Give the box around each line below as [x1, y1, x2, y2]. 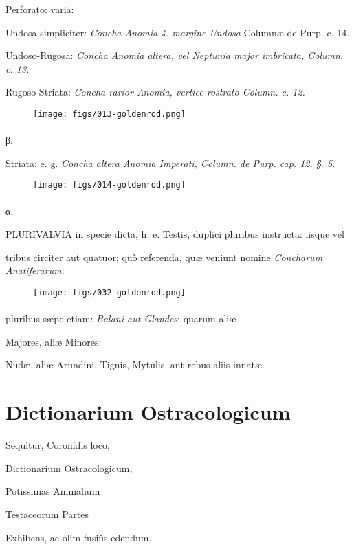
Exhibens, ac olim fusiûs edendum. [5, 530, 152, 544]
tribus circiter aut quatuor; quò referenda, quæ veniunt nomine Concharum [5, 249, 323, 264]
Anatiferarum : [5, 263, 65, 278]
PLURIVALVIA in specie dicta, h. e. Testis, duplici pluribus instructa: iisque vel [5, 227, 344, 241]
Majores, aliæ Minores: [5, 334, 102, 348]
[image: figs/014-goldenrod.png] [33, 180, 186, 190]
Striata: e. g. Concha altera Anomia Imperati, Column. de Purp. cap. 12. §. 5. [5, 155, 335, 170]
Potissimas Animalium [5, 484, 100, 498]
